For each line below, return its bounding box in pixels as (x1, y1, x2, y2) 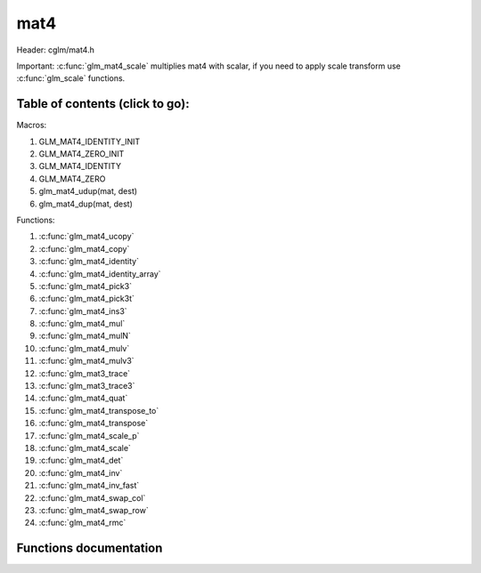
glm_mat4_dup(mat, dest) (38, 198, 134, 209)
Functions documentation (16, 541, 163, 556)
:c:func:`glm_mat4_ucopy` (38, 231, 135, 242)
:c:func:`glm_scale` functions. (16, 73, 126, 84)
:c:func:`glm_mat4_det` (38, 455, 124, 466)
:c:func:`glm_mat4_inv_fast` (38, 480, 140, 491)
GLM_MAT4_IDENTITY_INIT (38, 136, 141, 147)
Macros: (16, 120, 47, 131)
